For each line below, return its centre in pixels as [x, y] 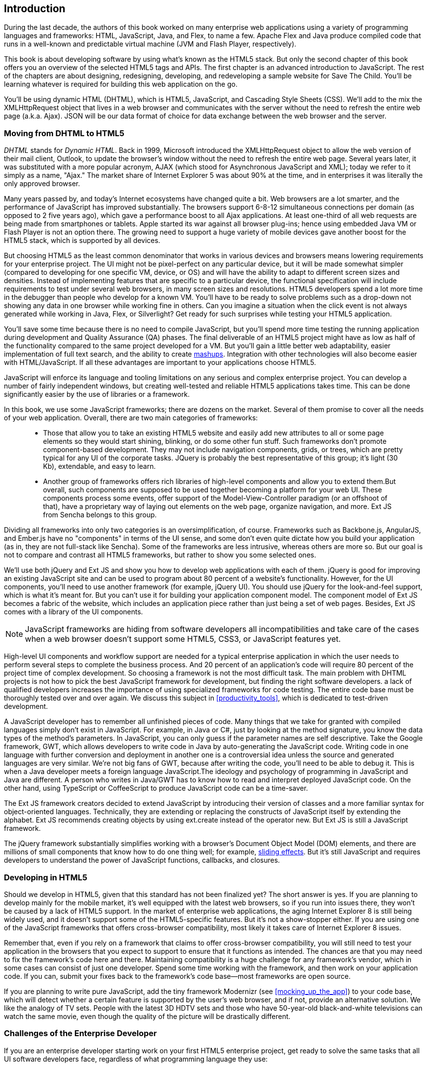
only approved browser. [42, 184]
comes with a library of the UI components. [74, 612]
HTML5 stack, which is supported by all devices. [82, 241]
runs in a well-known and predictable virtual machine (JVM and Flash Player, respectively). [150, 44]
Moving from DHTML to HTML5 [64, 133]
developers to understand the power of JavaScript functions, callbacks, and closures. [142, 860]
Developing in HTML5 [46, 877]
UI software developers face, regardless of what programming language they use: [136, 1059]
